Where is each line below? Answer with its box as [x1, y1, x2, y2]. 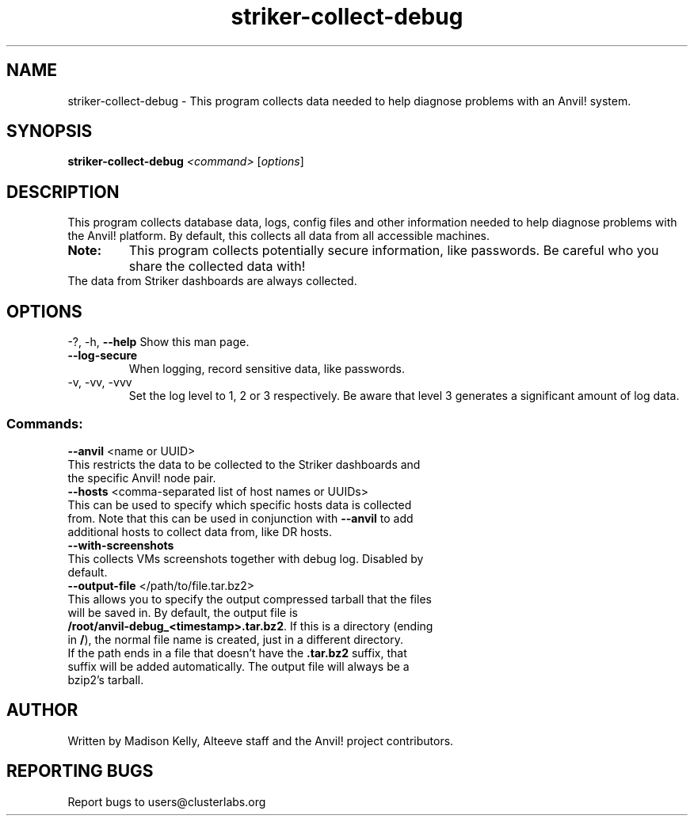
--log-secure [67, 348, 138, 363]
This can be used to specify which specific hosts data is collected [67, 497, 412, 512]
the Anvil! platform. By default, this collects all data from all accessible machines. [67, 229, 490, 243]
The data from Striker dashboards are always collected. [67, 274, 357, 288]
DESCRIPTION [6, 181, 120, 202]
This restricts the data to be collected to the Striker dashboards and [67, 457, 421, 471]
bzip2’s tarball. [67, 672, 144, 687]
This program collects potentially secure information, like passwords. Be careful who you [128, 242, 659, 259]
